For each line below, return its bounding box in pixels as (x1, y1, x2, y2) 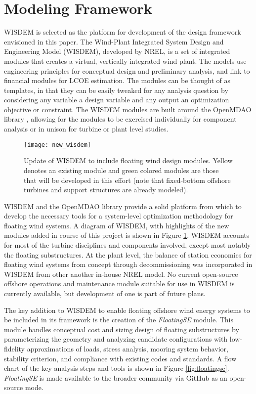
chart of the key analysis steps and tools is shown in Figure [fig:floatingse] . (4, 363, 229, 373)
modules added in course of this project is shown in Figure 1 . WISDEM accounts (4, 230, 250, 240)
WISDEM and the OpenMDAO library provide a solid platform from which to (4, 201, 242, 211)
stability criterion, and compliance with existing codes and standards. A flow (4, 353, 237, 363)
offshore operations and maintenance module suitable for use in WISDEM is (4, 278, 235, 289)
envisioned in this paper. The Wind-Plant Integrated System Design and (4, 36, 224, 46)
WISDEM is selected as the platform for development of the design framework (4, 27, 241, 37)
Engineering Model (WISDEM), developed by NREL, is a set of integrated (4, 46, 230, 56)
